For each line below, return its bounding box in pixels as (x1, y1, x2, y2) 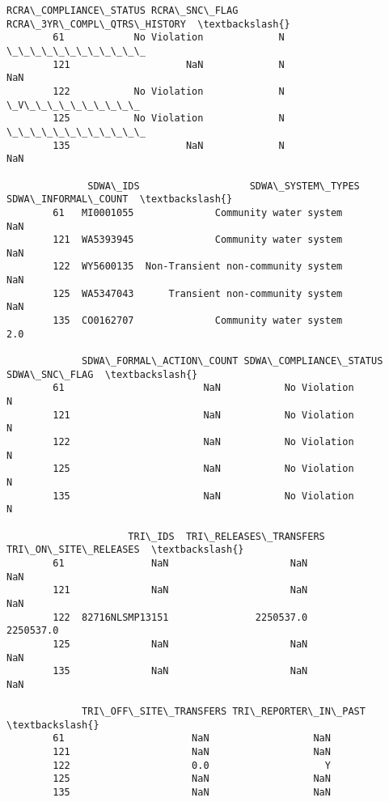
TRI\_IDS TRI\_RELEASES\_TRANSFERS (128, 530, 325, 542)
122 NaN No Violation (53, 436, 354, 448)
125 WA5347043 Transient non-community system (53, 287, 343, 299)
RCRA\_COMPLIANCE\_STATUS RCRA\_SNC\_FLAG (6, 5, 239, 16)
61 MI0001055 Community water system (53, 206, 343, 219)
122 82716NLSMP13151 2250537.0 (53, 611, 308, 623)
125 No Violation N (53, 112, 285, 125)
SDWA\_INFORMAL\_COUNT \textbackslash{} (6, 193, 233, 206)
